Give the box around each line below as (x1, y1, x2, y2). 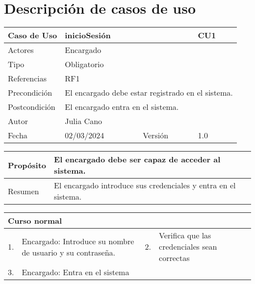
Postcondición (8, 101, 55, 113)
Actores (8, 44, 34, 56)
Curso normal (8, 215, 62, 227)
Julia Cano (65, 115, 102, 127)
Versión (143, 129, 169, 141)
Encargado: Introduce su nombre (22, 235, 134, 247)
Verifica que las (159, 230, 211, 241)
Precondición (8, 87, 52, 99)
